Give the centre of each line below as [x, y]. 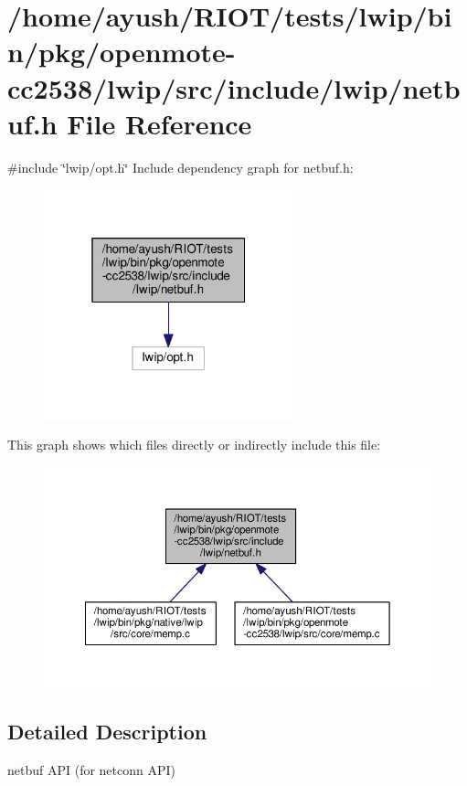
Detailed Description [107, 731]
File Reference [159, 123]
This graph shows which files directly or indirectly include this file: [194, 445]
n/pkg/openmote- [122, 52]
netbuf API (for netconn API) [92, 769]
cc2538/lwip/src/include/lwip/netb [234, 87]
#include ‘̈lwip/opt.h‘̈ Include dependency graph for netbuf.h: [180, 167]
